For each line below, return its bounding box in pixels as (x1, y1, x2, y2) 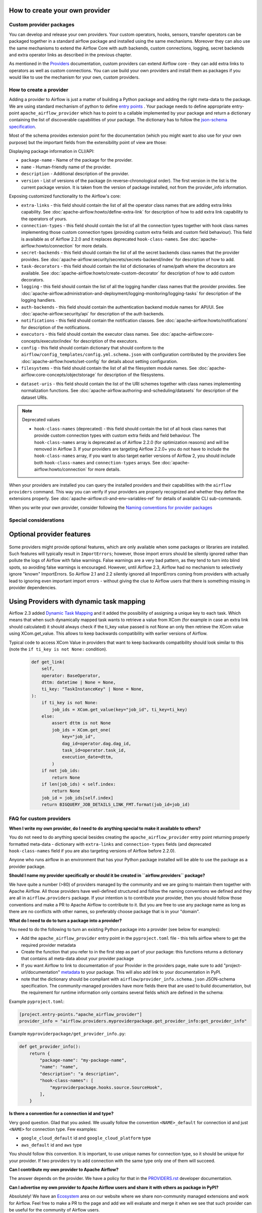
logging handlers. (21, 297, 56, 303)
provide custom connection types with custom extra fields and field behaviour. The (34, 432, 200, 439)
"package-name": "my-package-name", (39, 1057, 127, 1063)
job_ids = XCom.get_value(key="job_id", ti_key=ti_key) (51, 706, 188, 712)
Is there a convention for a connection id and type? (9, 1111, 114, 1116)
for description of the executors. (73, 338, 138, 344)
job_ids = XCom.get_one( (51, 727, 111, 733)
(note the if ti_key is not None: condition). (9, 646, 108, 652)
